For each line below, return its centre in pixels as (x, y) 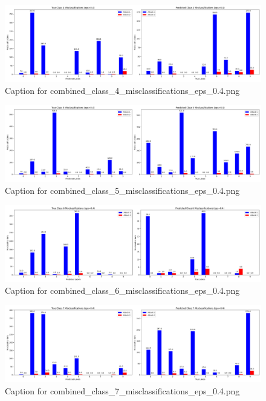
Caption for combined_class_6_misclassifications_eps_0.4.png (122, 290)
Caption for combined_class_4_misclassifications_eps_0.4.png (122, 90)
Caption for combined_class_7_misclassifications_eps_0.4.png (122, 390)
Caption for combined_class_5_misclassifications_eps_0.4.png (122, 190)
